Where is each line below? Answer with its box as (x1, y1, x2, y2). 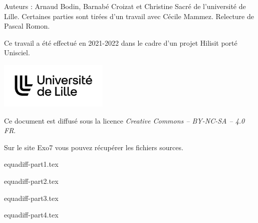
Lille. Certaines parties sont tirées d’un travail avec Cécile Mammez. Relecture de (4, 11, 254, 21)
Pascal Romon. (4, 21, 50, 31)
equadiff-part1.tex (4, 159, 59, 169)
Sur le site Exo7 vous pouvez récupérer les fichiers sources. (4, 142, 183, 152)
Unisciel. (4, 47, 30, 58)
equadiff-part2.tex (4, 176, 59, 186)
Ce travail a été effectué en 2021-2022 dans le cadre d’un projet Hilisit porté (4, 37, 237, 48)
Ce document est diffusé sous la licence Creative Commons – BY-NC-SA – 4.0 (4, 115, 245, 126)
